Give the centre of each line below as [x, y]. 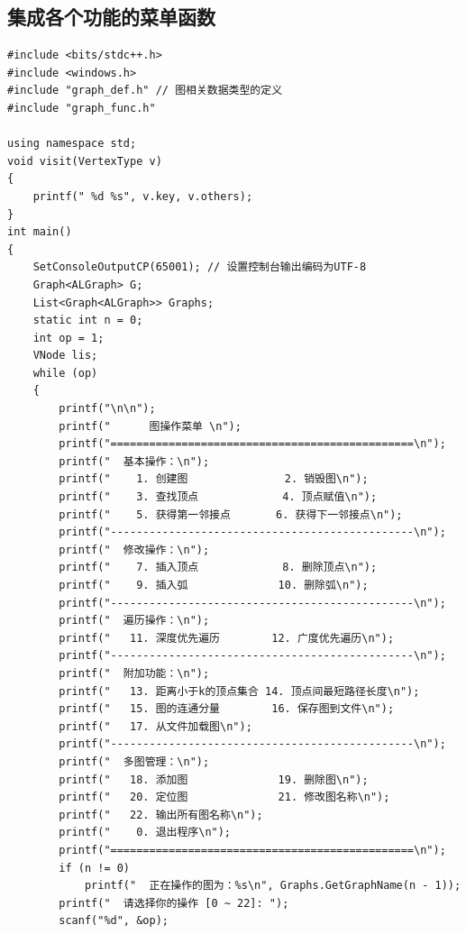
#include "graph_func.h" [82, 108]
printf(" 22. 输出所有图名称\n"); [161, 815]
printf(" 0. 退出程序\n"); [145, 833]
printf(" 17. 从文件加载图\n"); [155, 726]
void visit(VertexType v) [85, 161]
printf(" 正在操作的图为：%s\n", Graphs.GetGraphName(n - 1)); [273, 886]
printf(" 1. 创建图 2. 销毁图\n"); [214, 479]
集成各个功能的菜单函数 [111, 17]
